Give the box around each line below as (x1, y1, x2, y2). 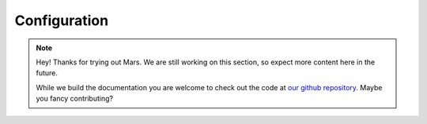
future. (36, 68, 59, 78)
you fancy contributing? (36, 94, 114, 104)
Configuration (14, 12, 109, 29)
